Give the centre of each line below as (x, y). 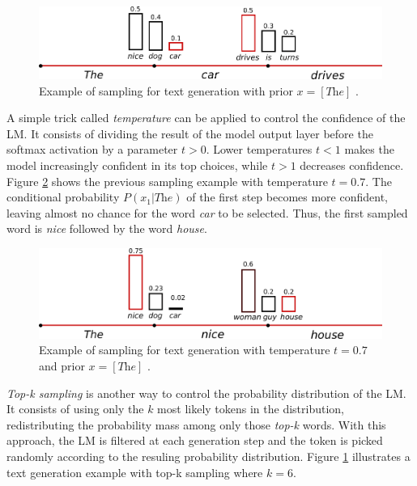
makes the (369, 149)
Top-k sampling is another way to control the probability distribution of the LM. (206, 393)
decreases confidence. (352, 165)
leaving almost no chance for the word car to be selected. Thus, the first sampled (207, 212)
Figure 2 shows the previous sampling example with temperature (167, 181)
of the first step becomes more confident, (287, 197)
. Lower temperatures (259, 149)
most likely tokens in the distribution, (251, 409)
